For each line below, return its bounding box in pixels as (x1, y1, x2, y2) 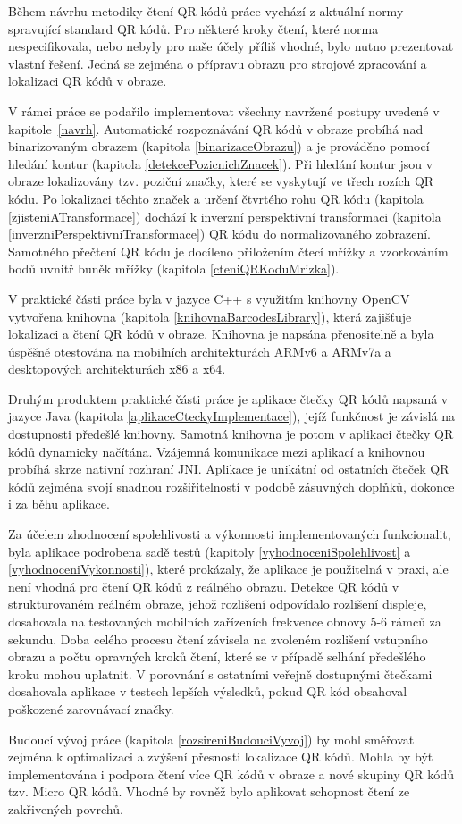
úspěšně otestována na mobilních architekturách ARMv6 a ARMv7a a (8, 341, 391, 360)
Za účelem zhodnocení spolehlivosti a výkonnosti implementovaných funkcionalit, (8, 525, 451, 543)
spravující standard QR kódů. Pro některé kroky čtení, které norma (8, 19, 379, 38)
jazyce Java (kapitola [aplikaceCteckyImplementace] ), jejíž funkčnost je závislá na (8, 407, 456, 425)
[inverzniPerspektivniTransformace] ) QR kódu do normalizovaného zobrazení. (8, 224, 431, 243)
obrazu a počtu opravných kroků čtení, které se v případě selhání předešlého (8, 647, 426, 666)
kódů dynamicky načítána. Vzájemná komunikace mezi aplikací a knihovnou (8, 441, 425, 460)
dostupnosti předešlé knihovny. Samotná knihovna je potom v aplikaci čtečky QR (8, 425, 454, 443)
